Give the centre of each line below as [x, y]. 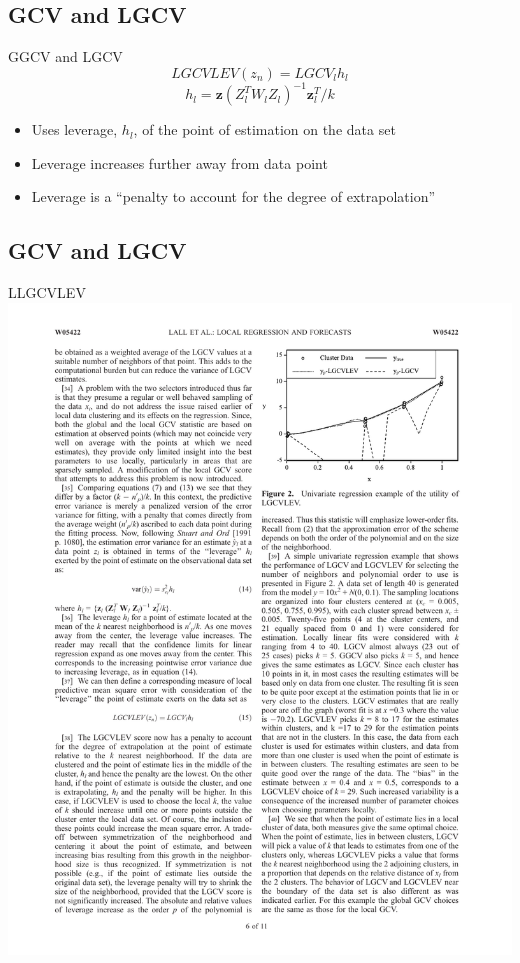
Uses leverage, [74, 129]
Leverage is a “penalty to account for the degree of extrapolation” [233, 196]
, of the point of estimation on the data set [264, 129]
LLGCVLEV [47, 292]
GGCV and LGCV [65, 56]
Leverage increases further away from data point [179, 162]
